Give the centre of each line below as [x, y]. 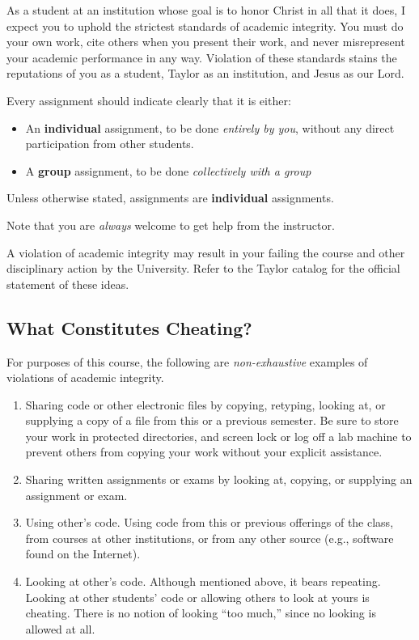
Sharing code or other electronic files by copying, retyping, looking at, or [205, 404]
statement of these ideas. [68, 284]
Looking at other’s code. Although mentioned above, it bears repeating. [203, 581]
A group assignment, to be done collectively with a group [168, 170]
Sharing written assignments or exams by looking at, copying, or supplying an [219, 479]
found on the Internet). [83, 554]
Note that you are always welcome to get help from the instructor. [171, 225]
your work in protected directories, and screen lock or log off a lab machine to [218, 436]
